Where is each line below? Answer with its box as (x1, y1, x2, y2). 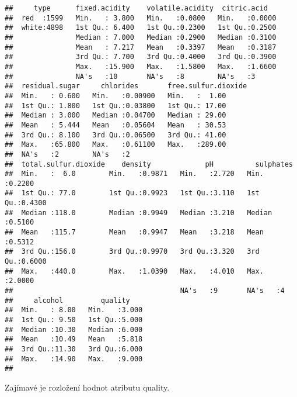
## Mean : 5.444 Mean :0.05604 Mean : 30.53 (5, 120, 226, 129)
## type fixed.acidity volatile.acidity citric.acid (5, 4, 268, 12)
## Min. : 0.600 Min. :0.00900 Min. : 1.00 (5, 91, 226, 100)
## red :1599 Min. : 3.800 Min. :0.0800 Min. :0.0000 (5, 13, 277, 22)
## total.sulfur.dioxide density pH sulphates (5, 160, 293, 168)
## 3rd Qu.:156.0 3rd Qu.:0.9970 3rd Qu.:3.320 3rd (5, 247, 260, 256)
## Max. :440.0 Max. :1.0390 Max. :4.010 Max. (5, 267, 264, 275)
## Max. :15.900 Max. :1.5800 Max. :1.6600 (5, 62, 277, 71)
